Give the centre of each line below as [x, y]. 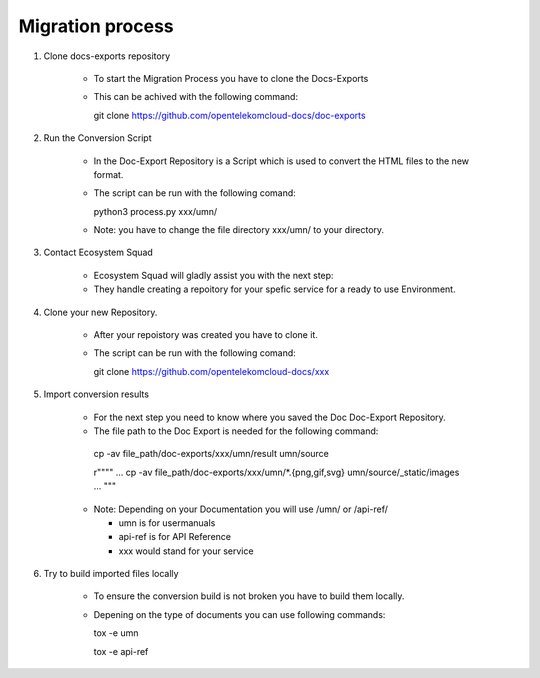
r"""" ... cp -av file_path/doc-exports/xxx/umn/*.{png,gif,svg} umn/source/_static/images [276, 472]
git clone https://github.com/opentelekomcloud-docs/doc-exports [229, 115]
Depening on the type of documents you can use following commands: [239, 614]
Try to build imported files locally [111, 574]
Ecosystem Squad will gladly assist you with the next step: [213, 275]
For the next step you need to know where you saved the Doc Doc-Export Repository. [270, 417]
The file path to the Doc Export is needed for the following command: [236, 431]
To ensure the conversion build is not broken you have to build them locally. [249, 596]
